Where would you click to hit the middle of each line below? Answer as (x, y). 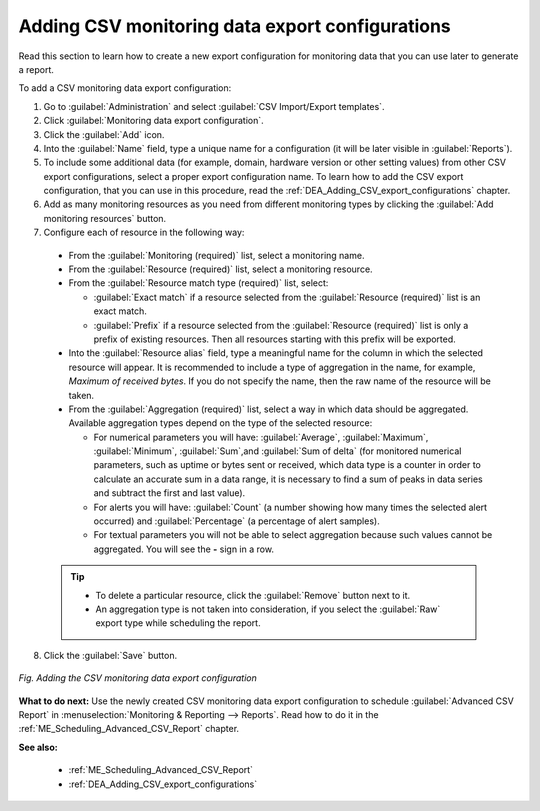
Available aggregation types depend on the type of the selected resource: (220, 423)
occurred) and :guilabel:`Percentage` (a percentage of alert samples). (236, 521)
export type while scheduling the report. (178, 623)
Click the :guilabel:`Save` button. (110, 655)
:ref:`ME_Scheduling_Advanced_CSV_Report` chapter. (129, 729)
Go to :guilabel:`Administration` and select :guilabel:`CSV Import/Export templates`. (214, 106)
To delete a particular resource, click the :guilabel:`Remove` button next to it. (253, 595)
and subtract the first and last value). (169, 493)
